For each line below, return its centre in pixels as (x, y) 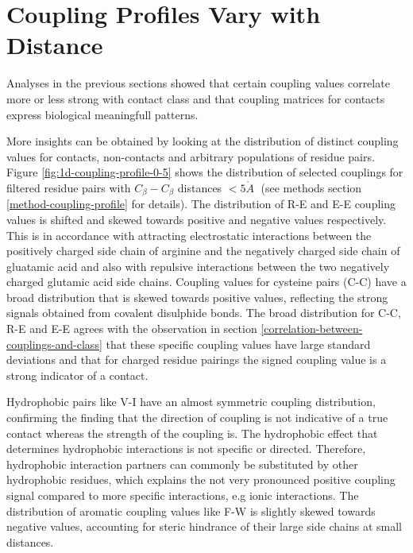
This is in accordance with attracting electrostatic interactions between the (189, 235)
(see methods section (311, 187)
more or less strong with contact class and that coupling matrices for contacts (196, 98)
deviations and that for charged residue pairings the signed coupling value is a (197, 360)
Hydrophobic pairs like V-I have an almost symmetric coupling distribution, (191, 402)
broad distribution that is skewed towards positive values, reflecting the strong (197, 297)
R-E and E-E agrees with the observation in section (132, 329)
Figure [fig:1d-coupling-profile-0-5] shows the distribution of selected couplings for (205, 172)
